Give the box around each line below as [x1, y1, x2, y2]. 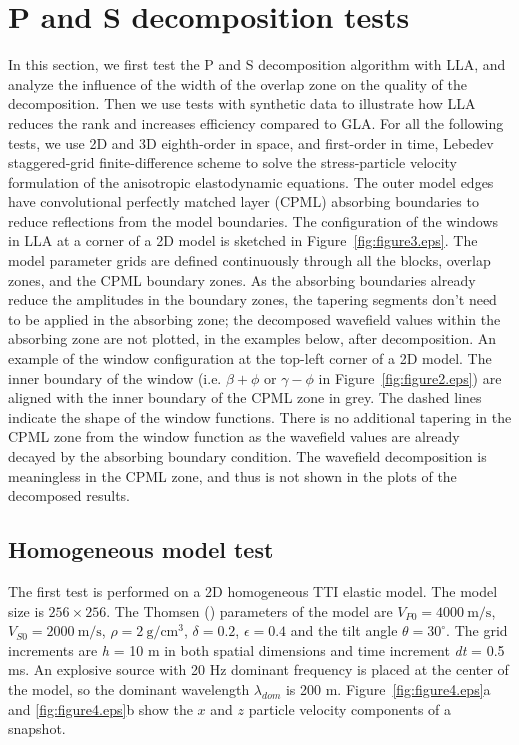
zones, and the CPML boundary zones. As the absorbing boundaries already [8, 269, 476, 290]
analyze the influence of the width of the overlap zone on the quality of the [8, 73, 467, 94]
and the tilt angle [290, 620, 398, 641]
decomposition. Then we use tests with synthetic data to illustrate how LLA [8, 93, 476, 114]
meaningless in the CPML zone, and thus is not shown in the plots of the [8, 465, 457, 486]
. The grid [446, 620, 508, 641]
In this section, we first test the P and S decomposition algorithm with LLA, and [8, 54, 506, 75]
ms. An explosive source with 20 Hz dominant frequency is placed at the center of [8, 659, 509, 680]
